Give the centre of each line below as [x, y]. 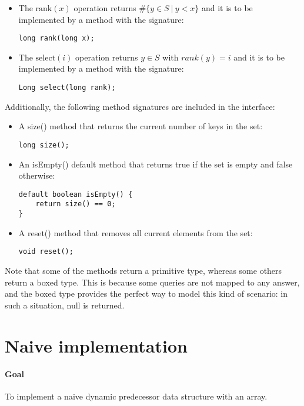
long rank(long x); [56, 38]
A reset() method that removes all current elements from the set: [136, 232]
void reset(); [46, 252]
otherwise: [37, 175]
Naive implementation [96, 345]
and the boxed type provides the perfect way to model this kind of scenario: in [146, 293]
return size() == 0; [76, 204]
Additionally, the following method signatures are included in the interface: [140, 106]
